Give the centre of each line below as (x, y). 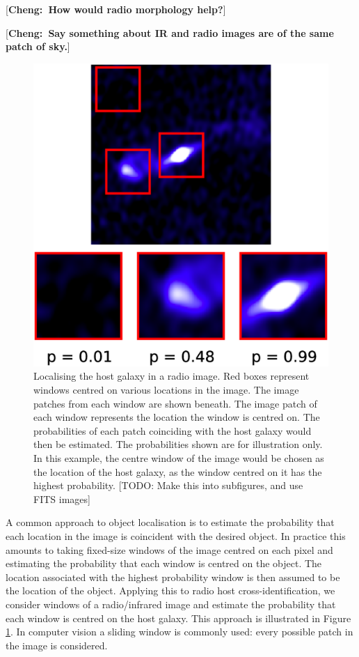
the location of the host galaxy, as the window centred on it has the (178, 471)
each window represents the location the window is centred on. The (177, 417)
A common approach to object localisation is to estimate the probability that (170, 522)
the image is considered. (57, 645)
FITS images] (62, 498)
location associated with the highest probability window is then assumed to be (173, 577)
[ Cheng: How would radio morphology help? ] (116, 9)
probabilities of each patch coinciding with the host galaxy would (173, 430)
